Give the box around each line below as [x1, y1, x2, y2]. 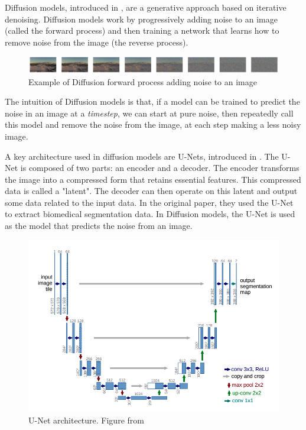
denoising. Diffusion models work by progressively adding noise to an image [5, 12, 278, 25]
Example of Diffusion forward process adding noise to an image [28, 75, 257, 88]
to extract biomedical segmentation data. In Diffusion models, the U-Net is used [5, 208, 295, 220]
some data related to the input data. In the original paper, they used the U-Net [5, 196, 294, 208]
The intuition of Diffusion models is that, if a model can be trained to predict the [5, 95, 300, 108]
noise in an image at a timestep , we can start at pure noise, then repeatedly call [5, 106, 294, 119]
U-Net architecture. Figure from [28, 413, 144, 426]
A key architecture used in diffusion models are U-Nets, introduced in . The [5, 150, 279, 162]
